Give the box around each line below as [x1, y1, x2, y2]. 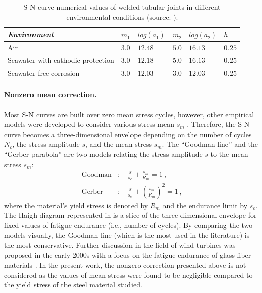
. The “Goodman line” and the [162, 139, 258, 149]
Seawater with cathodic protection [8, 54, 114, 65]
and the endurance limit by [162, 200, 248, 210]
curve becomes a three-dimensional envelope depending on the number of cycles [4, 128, 252, 139]
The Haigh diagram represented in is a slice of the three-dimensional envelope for [4, 210, 257, 220]
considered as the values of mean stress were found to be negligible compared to [4, 269, 253, 280]
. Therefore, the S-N [187, 119, 250, 129]
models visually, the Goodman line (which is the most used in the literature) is [4, 230, 250, 240]
